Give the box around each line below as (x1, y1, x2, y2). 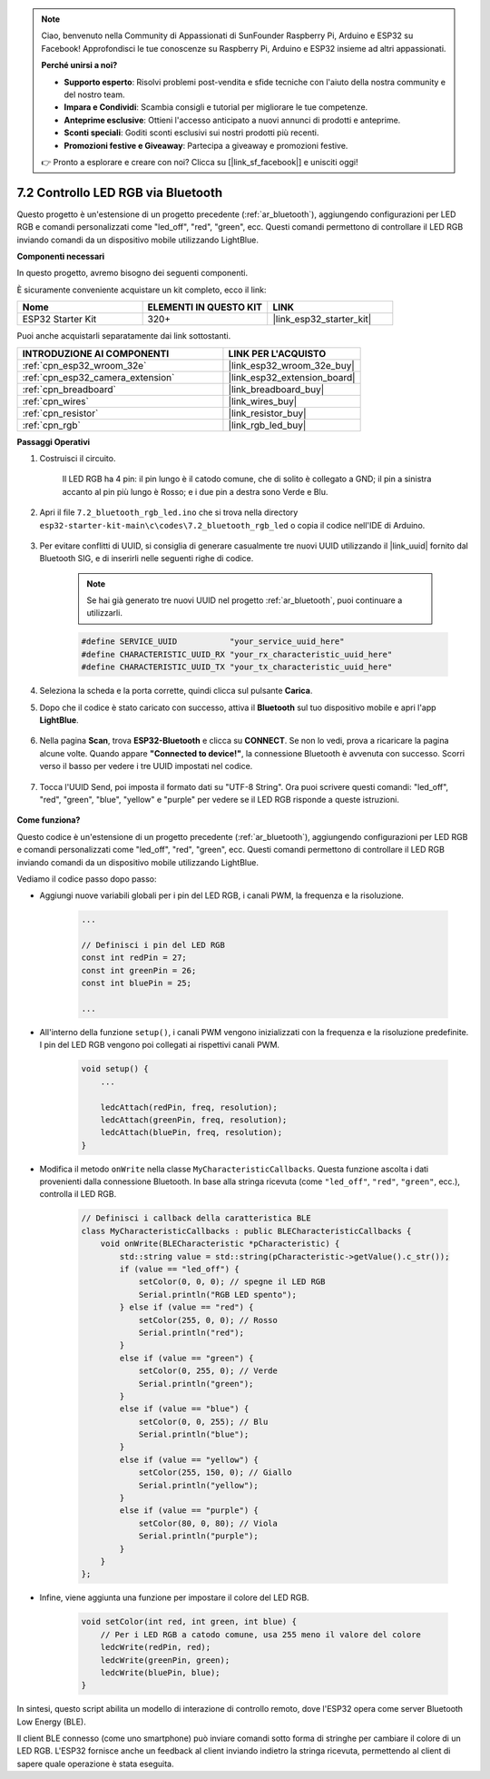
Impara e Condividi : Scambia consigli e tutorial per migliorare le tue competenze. (64, 102, 368, 113)
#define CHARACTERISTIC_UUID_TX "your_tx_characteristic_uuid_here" (81, 662, 393, 672)
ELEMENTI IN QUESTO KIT (147, 301, 263, 313)
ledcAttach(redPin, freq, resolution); (100, 1102, 279, 1112)
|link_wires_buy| (228, 395, 298, 408)
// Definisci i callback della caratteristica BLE (81, 1213, 312, 1223)
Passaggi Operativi (16, 436, 91, 447)
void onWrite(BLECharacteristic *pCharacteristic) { (100, 1239, 340, 1249)
